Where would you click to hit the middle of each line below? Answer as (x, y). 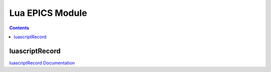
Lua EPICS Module (48, 13)
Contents (19, 28)
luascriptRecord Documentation (42, 63)
